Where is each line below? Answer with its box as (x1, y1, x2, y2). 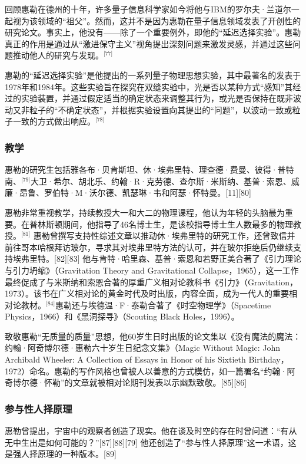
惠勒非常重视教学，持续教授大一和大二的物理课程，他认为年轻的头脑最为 (5, 206, 285, 218)
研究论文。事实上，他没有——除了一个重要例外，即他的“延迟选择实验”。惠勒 (5, 26, 301, 38)
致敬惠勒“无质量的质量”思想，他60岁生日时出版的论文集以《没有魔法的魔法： (5, 330, 301, 342)
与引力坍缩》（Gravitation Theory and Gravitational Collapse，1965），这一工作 (5, 264, 299, 276)
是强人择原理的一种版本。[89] (5, 447, 117, 460)
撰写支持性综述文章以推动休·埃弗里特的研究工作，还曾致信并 (58, 229, 295, 242)
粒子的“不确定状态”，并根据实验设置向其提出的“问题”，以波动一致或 (29, 103, 292, 116)
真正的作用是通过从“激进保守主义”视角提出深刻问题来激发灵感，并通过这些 (5, 37, 293, 50)
